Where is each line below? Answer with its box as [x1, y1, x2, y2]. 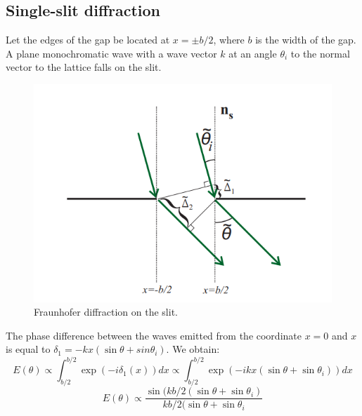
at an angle [228, 46, 277, 60]
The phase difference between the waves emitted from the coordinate [6, 328, 302, 342]
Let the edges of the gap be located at [6, 32, 170, 47]
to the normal [290, 46, 350, 60]
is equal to [6, 342, 51, 356]
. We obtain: [166, 342, 220, 356]
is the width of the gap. [255, 32, 356, 47]
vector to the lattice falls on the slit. [6, 60, 162, 74]
